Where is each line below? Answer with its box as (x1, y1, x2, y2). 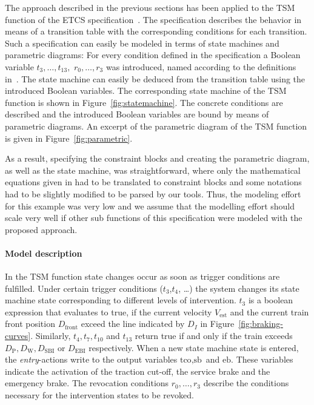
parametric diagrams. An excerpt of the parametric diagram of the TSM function (5, 119, 307, 132)
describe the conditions (203, 377, 289, 389)
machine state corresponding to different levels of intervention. (5, 294, 236, 306)
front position (5, 317, 55, 330)
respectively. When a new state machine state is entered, (89, 341, 299, 354)
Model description (5, 246, 82, 259)
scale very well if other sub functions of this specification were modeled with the (5, 211, 302, 224)
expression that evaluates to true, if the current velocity (5, 305, 212, 318)
